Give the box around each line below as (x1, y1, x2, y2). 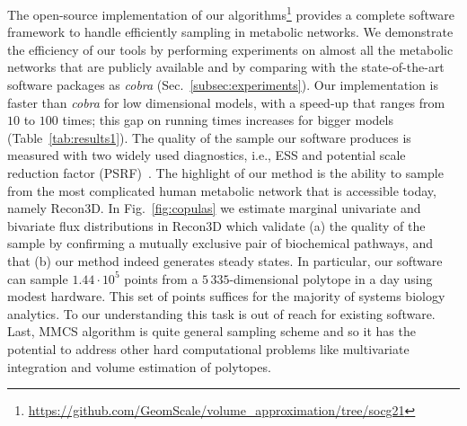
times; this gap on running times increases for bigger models (62, 111, 393, 129)
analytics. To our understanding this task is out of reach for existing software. (7, 304, 436, 323)
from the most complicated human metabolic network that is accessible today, (7, 181, 436, 200)
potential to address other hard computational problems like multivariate (7, 339, 410, 358)
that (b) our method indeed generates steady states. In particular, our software (7, 251, 443, 270)
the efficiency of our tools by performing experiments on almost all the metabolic (7, 40, 454, 58)
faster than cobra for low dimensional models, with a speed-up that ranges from (7, 93, 445, 111)
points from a (124, 269, 198, 288)
